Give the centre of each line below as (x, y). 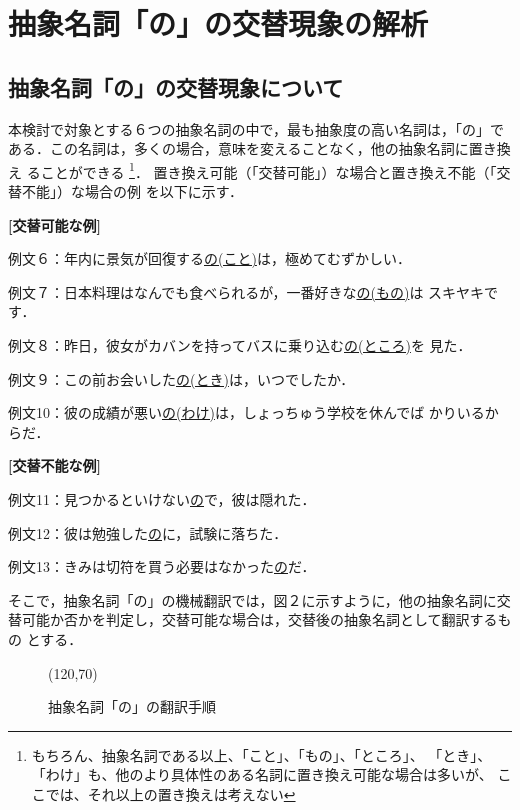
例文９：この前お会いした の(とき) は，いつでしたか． (181, 378)
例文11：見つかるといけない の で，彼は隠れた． (162, 498)
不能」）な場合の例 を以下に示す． (132, 191)
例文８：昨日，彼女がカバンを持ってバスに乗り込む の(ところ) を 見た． (240, 344)
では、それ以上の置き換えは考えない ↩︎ (170, 793)
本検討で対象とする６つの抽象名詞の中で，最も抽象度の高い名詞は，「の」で (256, 128)
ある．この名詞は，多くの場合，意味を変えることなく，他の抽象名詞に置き (252, 148)
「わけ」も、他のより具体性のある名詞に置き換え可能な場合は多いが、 (262, 774)
